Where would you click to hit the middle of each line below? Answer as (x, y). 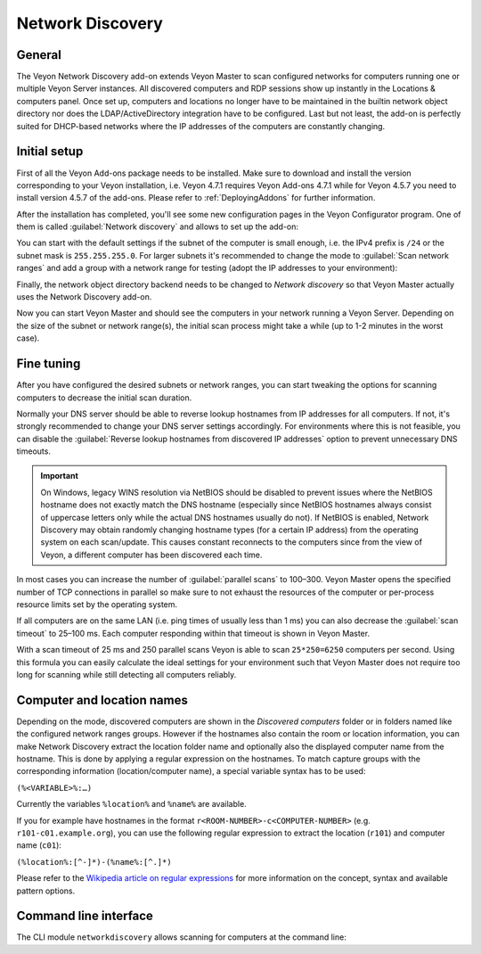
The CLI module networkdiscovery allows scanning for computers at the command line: (181, 937)
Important (60, 476)
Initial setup (50, 152)
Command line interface (85, 916)
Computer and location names (102, 700)
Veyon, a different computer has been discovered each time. (151, 555)
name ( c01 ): (39, 845)
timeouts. (33, 451)
